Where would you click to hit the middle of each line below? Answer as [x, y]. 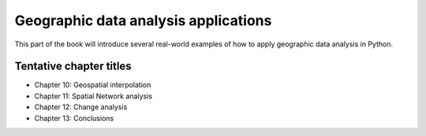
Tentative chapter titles [73, 66]
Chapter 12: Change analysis [81, 107]
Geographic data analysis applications [143, 20]
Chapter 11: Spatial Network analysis [93, 96]
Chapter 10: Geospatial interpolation [93, 85]
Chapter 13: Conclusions [74, 118]
